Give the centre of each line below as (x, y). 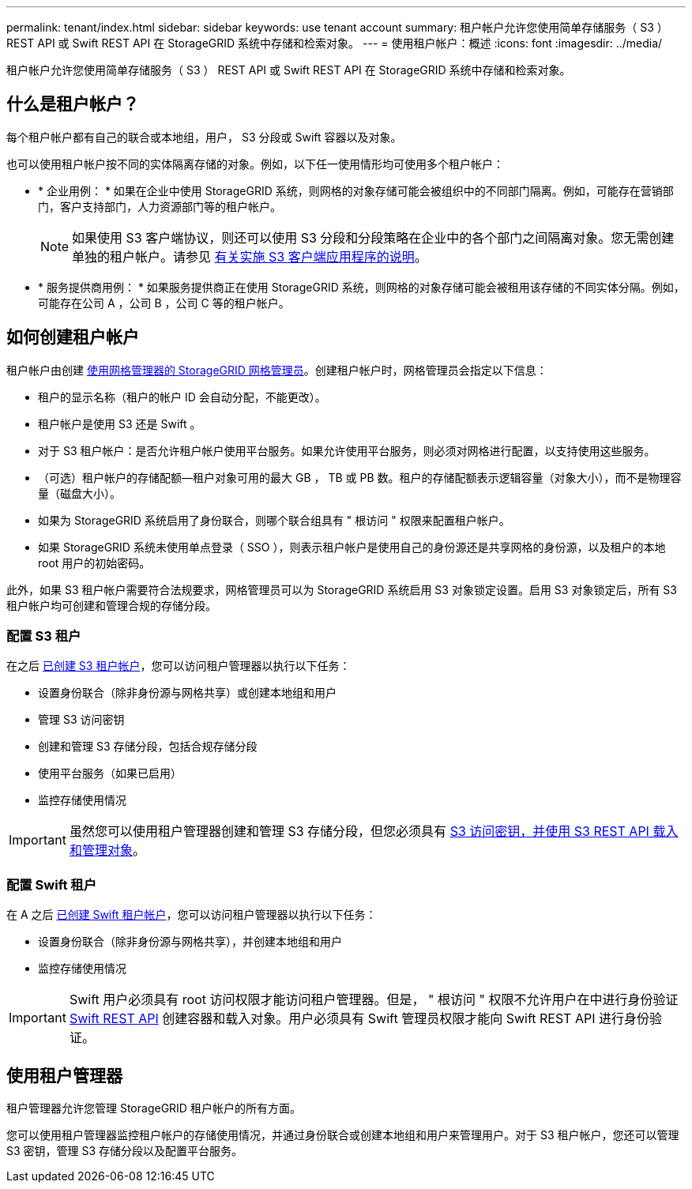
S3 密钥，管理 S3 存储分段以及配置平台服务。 (125, 1151)
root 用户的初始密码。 (94, 563)
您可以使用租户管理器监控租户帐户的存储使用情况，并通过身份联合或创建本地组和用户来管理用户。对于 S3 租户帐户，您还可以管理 (343, 1135)
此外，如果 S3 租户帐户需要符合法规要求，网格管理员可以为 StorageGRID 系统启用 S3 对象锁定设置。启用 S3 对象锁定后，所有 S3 (342, 589)
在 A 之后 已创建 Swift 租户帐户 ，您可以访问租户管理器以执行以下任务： (192, 915)
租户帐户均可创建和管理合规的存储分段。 (111, 605)
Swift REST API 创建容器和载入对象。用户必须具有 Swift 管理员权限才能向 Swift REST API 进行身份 (359, 1019)
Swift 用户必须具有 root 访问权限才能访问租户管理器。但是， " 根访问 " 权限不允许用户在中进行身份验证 (374, 1000)
